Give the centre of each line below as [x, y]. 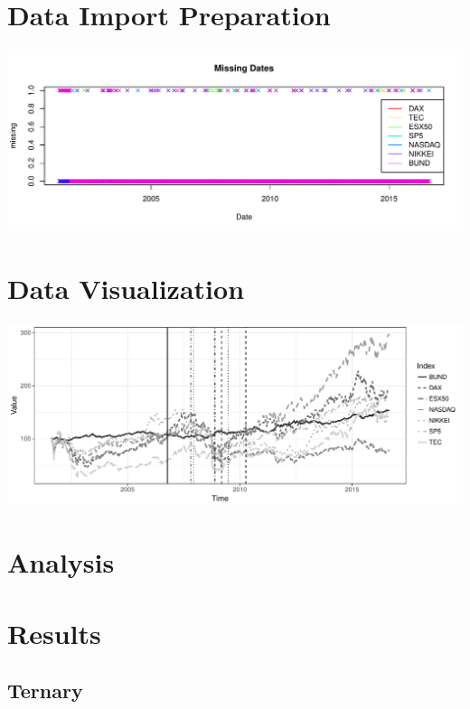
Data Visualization [126, 289]
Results [54, 633]
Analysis [61, 562]
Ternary [45, 690]
